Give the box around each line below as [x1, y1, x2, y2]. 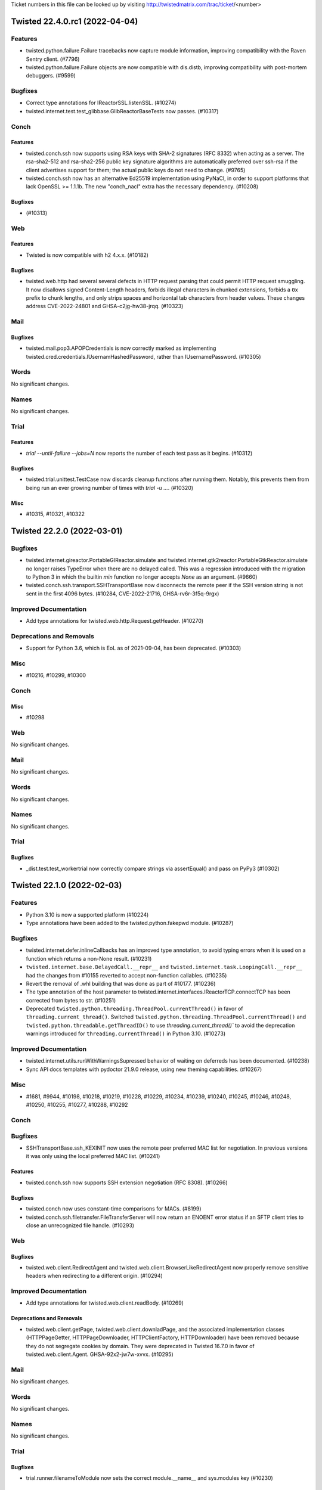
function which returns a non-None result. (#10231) [26, 955, 152, 962]
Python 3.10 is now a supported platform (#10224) [26, 911, 149, 918]
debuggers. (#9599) [26, 72, 76, 79]
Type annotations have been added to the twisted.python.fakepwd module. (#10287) [26, 920, 234, 927]
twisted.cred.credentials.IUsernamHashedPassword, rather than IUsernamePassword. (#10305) [26, 353, 262, 360]
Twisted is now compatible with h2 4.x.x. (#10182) [26, 251, 149, 259]
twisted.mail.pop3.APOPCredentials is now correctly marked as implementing [26, 344, 216, 352]
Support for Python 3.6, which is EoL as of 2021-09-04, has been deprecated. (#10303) [26, 644, 241, 652]
